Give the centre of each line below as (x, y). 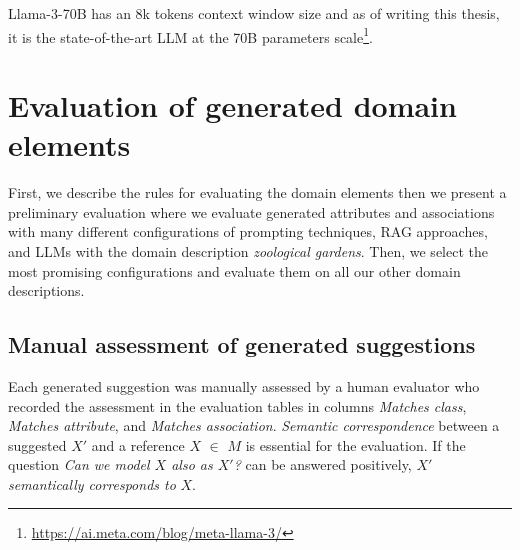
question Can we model (79, 464)
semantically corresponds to (92, 483)
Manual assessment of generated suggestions (242, 344)
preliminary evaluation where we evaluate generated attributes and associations (251, 211)
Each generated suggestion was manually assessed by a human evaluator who (244, 385)
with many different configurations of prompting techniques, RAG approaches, (248, 231)
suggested (37, 444)
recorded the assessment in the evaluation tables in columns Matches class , (237, 405)
